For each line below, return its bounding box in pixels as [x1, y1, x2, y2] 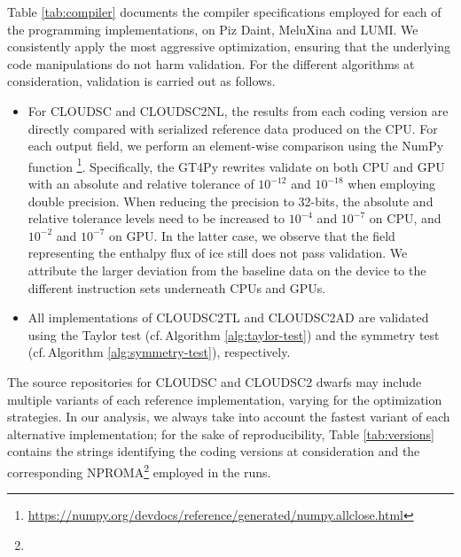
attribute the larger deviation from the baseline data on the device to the [27, 260, 426, 279]
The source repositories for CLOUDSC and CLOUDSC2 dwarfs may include [7, 372, 422, 391]
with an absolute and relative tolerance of [27, 174, 254, 192]
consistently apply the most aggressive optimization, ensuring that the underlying [7, 37, 450, 56]
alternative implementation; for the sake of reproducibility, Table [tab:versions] [7, 424, 434, 443]
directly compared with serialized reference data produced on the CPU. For [27, 119, 438, 137]
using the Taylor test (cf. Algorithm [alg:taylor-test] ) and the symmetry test [27, 325, 440, 344]
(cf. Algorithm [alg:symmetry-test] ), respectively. [27, 343, 291, 361]
